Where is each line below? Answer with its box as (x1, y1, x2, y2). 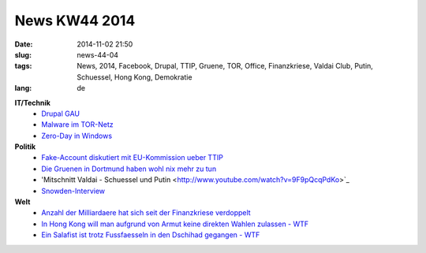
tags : (14, 61, 32, 71)
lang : (14, 84, 32, 93)
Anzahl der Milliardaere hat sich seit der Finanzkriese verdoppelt (41, 208, 252, 218)
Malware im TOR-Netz (41, 120, 114, 129)
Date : (14, 39, 33, 49)
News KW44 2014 (14, 12, 136, 29)
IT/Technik (14, 98, 51, 107)
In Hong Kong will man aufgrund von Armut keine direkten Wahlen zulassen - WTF (41, 219, 309, 229)
